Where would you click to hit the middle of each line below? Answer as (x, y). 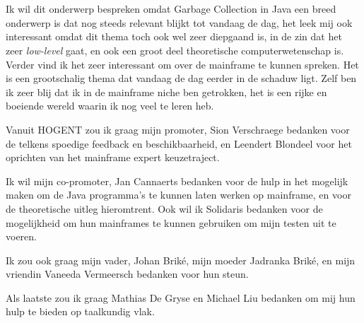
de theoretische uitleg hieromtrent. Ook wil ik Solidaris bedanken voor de (164, 208)
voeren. (21, 236)
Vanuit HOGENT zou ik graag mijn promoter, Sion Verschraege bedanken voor (178, 129)
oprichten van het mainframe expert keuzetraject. (113, 157)
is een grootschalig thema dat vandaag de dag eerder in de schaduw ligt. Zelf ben (181, 78)
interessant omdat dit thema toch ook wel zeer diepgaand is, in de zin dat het (174, 36)
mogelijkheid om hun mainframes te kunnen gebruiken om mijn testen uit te (171, 222)
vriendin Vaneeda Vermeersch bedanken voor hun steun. (127, 274)
